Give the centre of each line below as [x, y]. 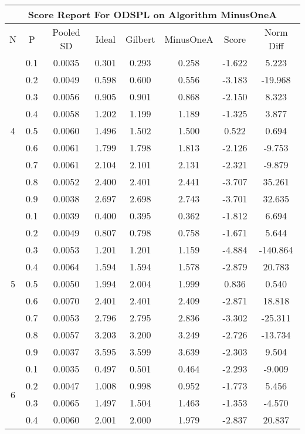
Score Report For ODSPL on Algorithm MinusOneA [152, 14]
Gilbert [140, 39]
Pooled [66, 32]
